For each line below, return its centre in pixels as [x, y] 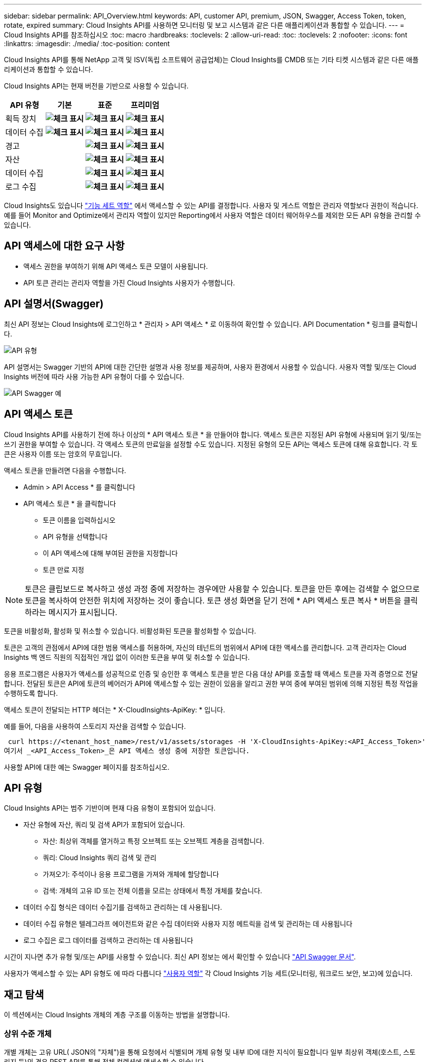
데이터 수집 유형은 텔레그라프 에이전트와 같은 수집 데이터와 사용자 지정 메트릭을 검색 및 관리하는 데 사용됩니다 [188, 924]
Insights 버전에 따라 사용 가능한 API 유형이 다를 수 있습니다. [94, 376]
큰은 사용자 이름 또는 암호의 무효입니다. [63, 454]
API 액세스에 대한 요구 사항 [64, 246]
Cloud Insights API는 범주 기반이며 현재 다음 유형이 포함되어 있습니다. [110, 808]
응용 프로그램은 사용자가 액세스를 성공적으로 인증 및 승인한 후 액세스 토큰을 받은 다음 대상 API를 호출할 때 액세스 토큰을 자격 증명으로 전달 [211, 673]
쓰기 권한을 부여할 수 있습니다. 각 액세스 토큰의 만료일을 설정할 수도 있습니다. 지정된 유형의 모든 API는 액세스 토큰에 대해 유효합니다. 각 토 [211, 444]
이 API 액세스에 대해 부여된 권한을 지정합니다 [110, 553]
